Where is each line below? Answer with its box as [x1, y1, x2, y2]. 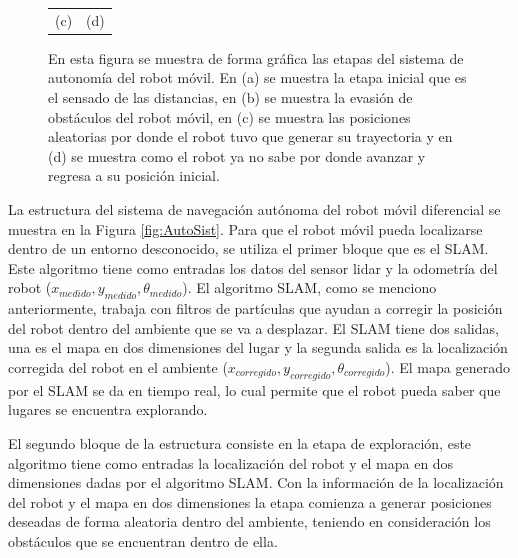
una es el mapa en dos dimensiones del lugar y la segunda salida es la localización [8, 337, 508, 358]
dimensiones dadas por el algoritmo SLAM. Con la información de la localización [8, 472, 504, 493]
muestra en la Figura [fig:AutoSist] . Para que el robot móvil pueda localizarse [8, 218, 483, 239]
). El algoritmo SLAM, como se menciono [182, 277, 437, 298]
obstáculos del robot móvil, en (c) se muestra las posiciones [48, 106, 411, 127]
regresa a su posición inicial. [48, 165, 220, 186]
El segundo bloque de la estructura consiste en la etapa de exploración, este [8, 432, 472, 453]
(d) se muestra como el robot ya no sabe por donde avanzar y [48, 145, 426, 166]
